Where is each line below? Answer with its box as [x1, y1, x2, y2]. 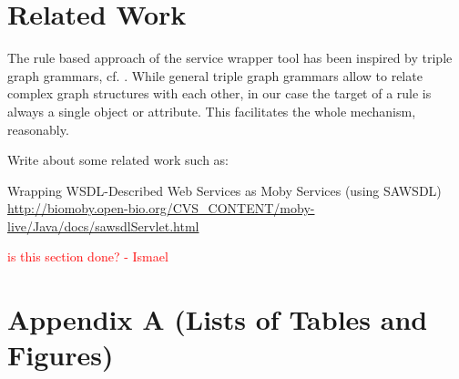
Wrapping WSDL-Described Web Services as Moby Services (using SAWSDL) [7, 180, 442, 200]
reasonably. [7, 119, 69, 138]
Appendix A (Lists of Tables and [7, 301, 428, 338]
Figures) [7, 336, 114, 374]
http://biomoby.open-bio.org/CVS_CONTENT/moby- [7, 199, 315, 218]
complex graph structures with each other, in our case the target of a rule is [7, 84, 432, 103]
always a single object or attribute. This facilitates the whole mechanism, [7, 101, 416, 120]
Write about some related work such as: [7, 150, 229, 169]
